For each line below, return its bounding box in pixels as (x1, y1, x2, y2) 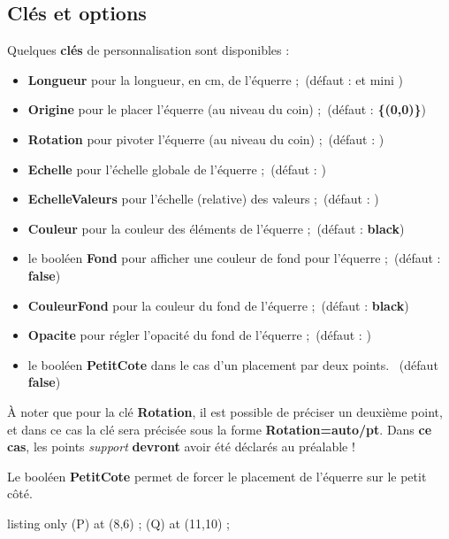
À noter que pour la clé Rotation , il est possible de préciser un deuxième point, (7, 402, 443, 420)
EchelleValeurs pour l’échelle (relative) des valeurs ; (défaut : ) (27, 189, 379, 208)
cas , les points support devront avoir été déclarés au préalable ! (7, 437, 355, 456)
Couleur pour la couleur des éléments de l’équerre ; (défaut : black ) (27, 219, 405, 237)
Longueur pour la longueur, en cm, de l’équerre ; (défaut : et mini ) (27, 70, 404, 89)
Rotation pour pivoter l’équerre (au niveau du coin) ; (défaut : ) (27, 129, 384, 148)
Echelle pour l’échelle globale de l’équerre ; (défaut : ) (27, 159, 326, 178)
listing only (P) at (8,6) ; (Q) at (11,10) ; (7, 513, 230, 532)
